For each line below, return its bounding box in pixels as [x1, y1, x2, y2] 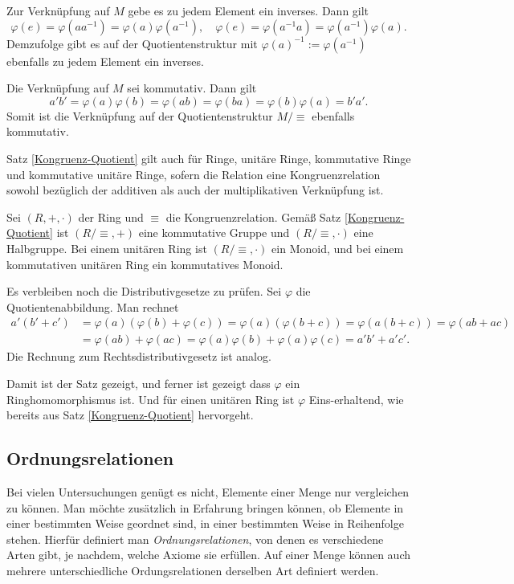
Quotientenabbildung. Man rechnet [6, 298, 179, 315]
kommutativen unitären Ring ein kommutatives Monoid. [6, 255, 284, 272]
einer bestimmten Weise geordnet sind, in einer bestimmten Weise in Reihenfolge [6, 515, 404, 532]
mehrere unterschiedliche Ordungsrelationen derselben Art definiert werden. [6, 562, 379, 578]
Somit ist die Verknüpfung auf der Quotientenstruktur [6, 107, 273, 124]
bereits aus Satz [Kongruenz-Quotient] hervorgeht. [6, 406, 254, 423]
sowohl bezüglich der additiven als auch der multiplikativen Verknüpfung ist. [6, 182, 384, 198]
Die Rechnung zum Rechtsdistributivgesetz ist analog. [6, 348, 271, 365]
